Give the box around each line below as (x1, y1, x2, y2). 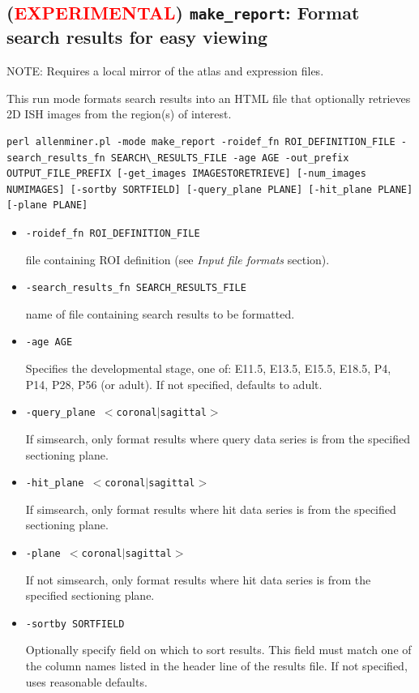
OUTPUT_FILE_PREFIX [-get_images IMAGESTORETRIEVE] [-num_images (6, 168, 366, 180)
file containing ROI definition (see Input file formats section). (25, 250, 330, 267)
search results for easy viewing (6, 24, 268, 49)
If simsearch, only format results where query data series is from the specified (25, 430, 410, 447)
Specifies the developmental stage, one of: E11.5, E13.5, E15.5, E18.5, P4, (25, 360, 391, 377)
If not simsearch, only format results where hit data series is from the (25, 571, 371, 588)
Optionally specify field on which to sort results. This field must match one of (25, 641, 412, 658)
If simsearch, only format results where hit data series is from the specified (25, 500, 396, 517)
